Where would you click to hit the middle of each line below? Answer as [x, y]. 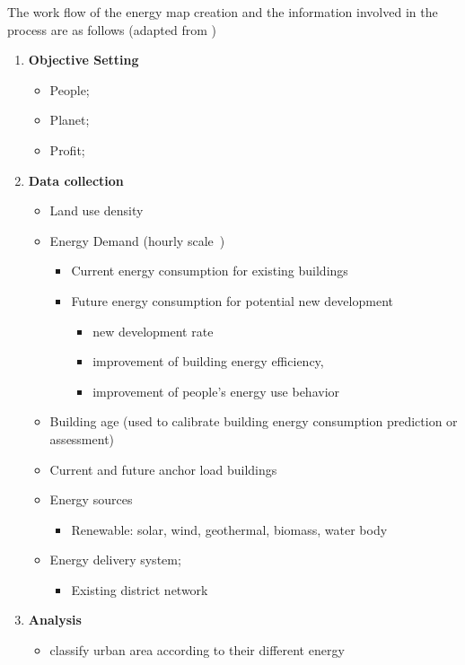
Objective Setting [83, 60]
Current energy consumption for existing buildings [210, 271]
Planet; [70, 120]
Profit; [67, 149]
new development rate [153, 331]
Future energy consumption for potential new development [232, 300]
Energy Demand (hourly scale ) [137, 240]
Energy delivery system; [115, 560]
